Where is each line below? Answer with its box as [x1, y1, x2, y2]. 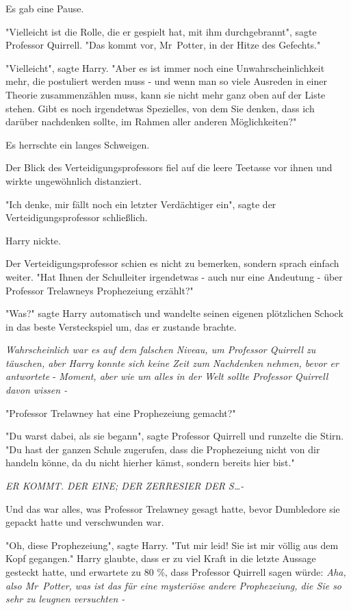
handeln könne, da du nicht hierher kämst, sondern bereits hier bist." [5, 455, 295, 470]
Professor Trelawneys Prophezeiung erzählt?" [5, 283, 194, 297]
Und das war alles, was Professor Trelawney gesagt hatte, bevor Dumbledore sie [5, 501, 340, 516]
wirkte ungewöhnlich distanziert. [5, 173, 142, 188]
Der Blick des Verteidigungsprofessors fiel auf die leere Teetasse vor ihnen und [5, 160, 333, 175]
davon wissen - [5, 383, 68, 397]
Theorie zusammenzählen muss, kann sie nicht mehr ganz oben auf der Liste [5, 87, 326, 101]
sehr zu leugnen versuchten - [5, 592, 125, 606]
